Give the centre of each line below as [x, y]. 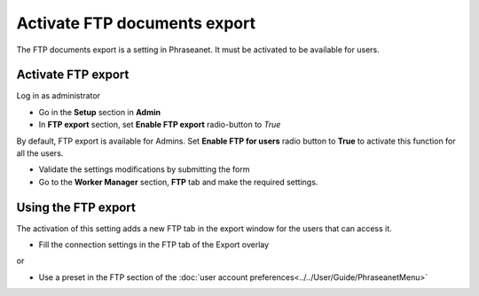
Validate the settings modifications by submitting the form [144, 169]
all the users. [40, 153]
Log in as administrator [59, 96]
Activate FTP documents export [136, 23]
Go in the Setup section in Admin [100, 112]
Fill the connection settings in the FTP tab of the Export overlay [154, 245]
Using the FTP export [76, 207]
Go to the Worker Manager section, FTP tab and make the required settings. [178, 182]
